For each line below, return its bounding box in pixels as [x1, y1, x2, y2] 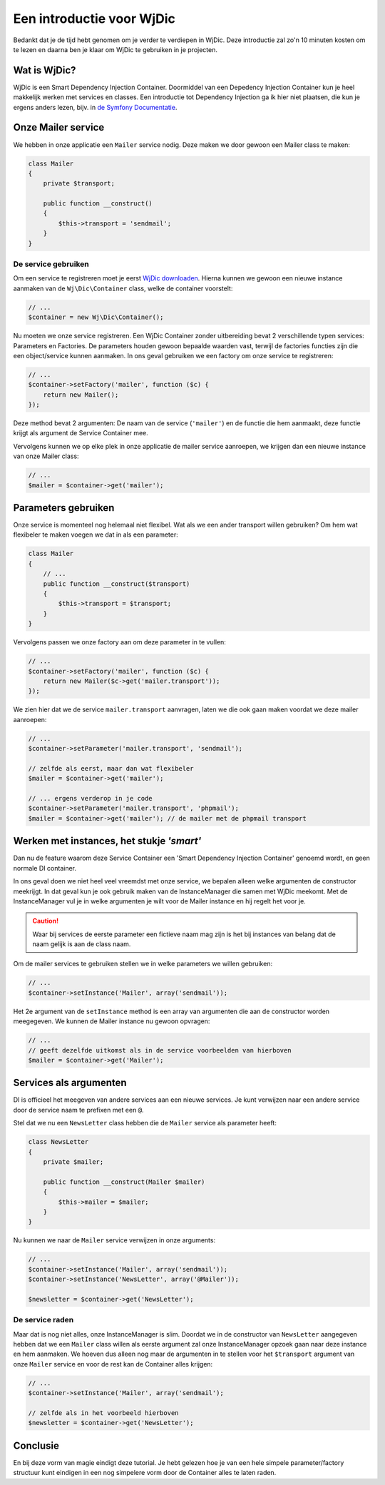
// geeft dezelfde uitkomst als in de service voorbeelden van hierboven [28, 1046, 292, 1054]
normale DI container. [13, 863, 76, 872]
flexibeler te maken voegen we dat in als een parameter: [13, 530, 178, 539]
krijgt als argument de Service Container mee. [13, 429, 149, 437]
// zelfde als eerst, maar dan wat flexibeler [28, 764, 194, 772]
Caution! [32, 917, 59, 926]
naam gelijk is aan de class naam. [32, 940, 131, 948]
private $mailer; [43, 1158, 104, 1166]
